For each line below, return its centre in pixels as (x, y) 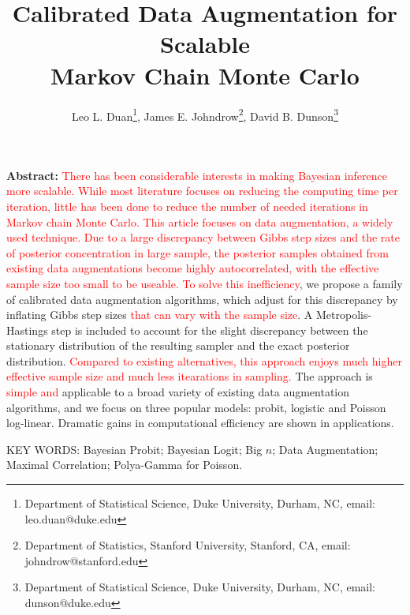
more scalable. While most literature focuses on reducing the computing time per (202, 191)
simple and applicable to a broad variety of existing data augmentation (178, 392)
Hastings (27, 330)
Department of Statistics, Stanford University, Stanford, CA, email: (188, 545)
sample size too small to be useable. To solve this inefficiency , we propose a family (205, 283)
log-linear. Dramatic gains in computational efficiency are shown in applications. (200, 423)
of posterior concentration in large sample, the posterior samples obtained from (198, 252)
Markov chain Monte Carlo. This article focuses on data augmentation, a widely (200, 221)
